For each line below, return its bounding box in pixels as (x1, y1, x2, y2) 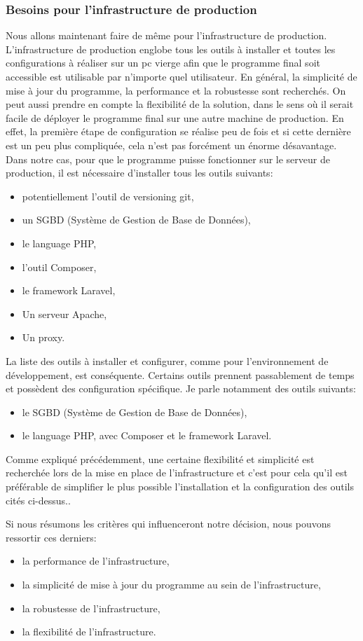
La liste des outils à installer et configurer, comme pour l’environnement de (6, 353, 329, 368)
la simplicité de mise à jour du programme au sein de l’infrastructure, (22, 577, 321, 592)
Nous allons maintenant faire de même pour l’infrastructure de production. (6, 28, 327, 43)
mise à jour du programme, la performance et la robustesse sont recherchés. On (6, 83, 346, 97)
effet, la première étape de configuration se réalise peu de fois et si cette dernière (6, 124, 351, 139)
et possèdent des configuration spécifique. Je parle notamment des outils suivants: (6, 381, 356, 396)
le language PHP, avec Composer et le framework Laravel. (22, 428, 272, 443)
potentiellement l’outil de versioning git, (22, 188, 194, 203)
